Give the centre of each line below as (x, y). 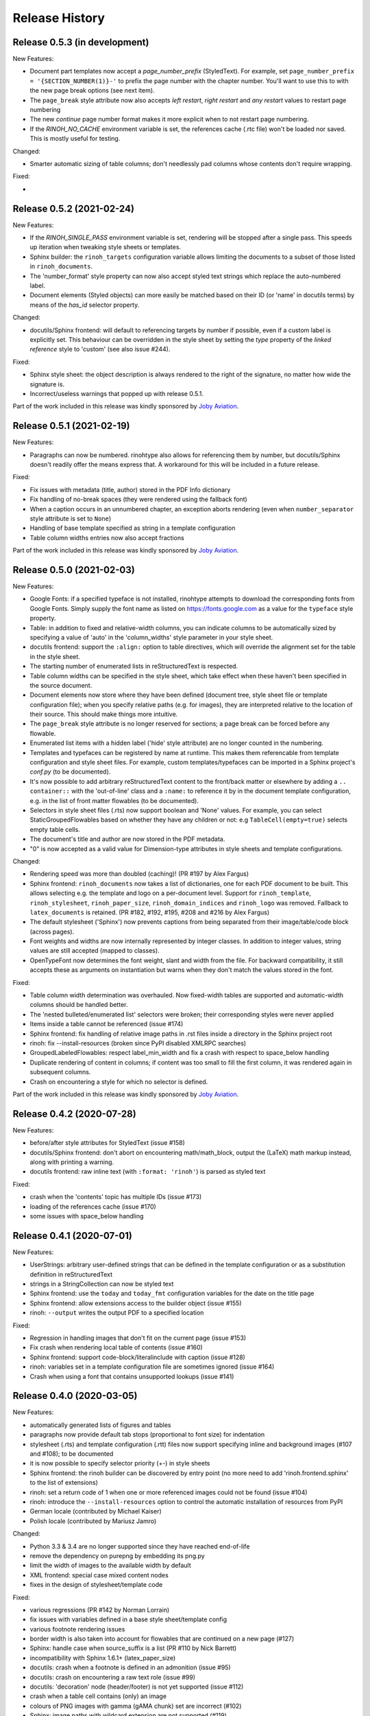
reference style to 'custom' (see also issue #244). (100, 349)
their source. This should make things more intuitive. (104, 715)
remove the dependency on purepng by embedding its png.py (117, 1555)
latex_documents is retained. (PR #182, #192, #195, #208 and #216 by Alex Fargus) (150, 912)
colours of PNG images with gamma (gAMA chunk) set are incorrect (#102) (136, 1706)
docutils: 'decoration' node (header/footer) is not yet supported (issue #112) (137, 1687)
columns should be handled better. (79, 1005)
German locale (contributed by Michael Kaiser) (96, 1511)
